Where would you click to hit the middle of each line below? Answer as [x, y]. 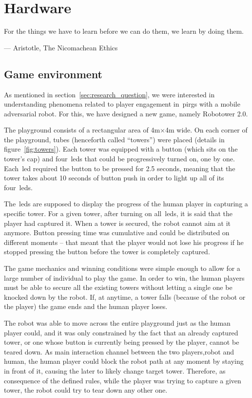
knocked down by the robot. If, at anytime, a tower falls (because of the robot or [125, 297]
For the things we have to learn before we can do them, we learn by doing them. [124, 31]
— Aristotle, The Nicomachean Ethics [61, 47]
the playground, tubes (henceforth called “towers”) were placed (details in [114, 139]
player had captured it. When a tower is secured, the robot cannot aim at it [117, 223]
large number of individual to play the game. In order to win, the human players [124, 277]
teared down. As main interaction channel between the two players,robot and [119, 351]
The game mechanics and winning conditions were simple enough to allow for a [122, 268]
